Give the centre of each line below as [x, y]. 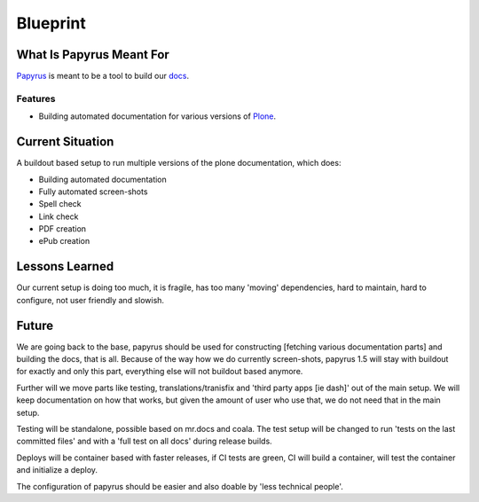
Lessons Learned [65, 267]
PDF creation [63, 229]
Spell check [60, 204]
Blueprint [51, 23]
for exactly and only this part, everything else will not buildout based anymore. [160, 372]
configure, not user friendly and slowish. [90, 300]
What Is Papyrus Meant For [93, 55]
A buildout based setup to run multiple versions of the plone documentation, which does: [179, 163]
